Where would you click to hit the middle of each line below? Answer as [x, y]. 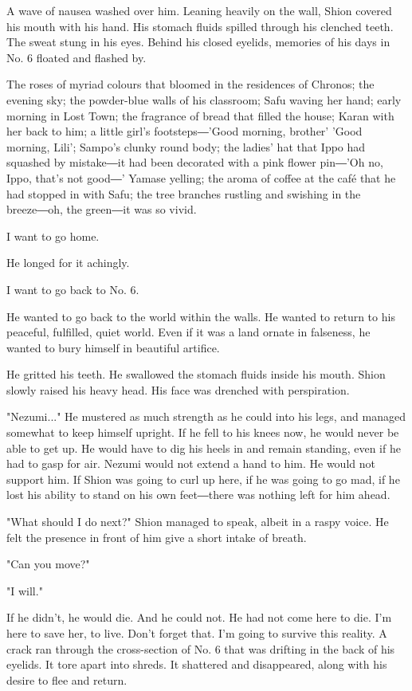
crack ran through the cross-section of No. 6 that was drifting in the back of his [201, 648]
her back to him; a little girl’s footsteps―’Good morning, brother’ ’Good [184, 131]
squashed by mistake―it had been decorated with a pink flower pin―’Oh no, [195, 162]
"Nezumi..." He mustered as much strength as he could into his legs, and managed [206, 416]
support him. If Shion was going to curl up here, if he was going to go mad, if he [203, 479]
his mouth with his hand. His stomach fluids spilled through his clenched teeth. [200, 26]
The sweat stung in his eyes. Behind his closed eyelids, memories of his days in [198, 42]
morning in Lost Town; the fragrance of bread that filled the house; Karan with [200, 115]
